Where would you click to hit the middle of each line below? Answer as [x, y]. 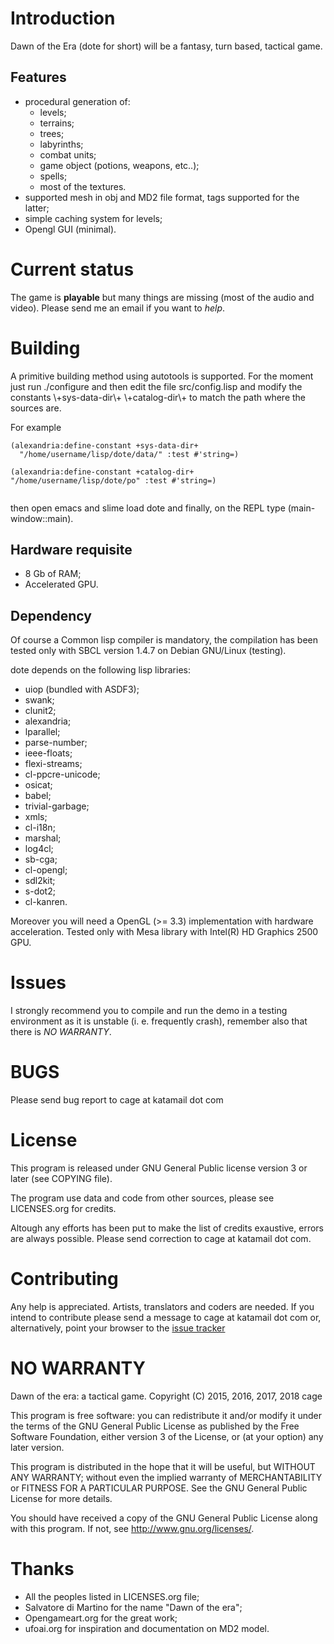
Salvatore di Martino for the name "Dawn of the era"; [133, 1607]
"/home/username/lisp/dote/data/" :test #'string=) [129, 454]
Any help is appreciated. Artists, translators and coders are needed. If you [162, 1306]
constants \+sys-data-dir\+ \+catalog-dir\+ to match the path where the [158, 397]
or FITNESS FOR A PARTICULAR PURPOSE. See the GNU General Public [159, 1488]
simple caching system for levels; [93, 218]
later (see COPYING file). [61, 1179]
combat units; [68, 154]
